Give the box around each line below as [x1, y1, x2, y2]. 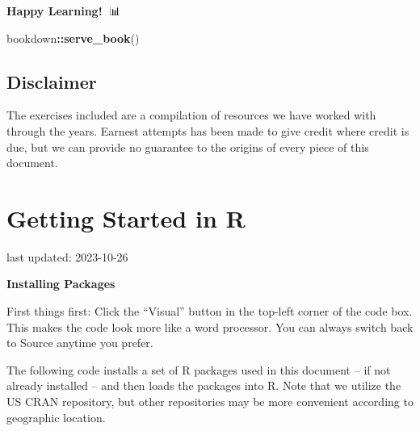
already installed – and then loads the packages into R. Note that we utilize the [6, 377, 401, 394]
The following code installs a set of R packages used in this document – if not [6, 361, 391, 378]
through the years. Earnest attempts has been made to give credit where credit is [6, 122, 409, 139]
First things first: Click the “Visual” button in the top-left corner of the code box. [6, 303, 413, 320]
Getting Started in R [6, 201, 246, 234]
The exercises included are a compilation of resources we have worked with [6, 107, 376, 123]
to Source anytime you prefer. [6, 334, 153, 351]
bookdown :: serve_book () [6, 29, 140, 46]
